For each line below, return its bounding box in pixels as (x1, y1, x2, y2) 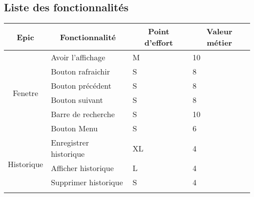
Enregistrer (51, 137, 89, 148)
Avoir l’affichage (51, 51, 106, 63)
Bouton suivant (51, 94, 103, 106)
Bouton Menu (51, 123, 98, 134)
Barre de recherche (51, 108, 115, 120)
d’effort (144, 37, 173, 49)
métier (207, 37, 233, 49)
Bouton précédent (51, 80, 111, 92)
